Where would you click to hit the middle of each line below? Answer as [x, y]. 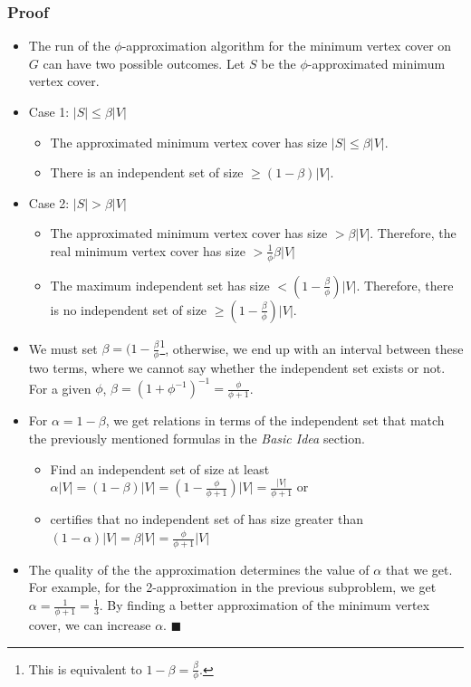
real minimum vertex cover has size [148, 250]
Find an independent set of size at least [160, 468]
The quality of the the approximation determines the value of [199, 569]
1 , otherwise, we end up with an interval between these [312, 347]
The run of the [69, 46]
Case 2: [49, 202]
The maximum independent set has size [160, 285]
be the [279, 63]
